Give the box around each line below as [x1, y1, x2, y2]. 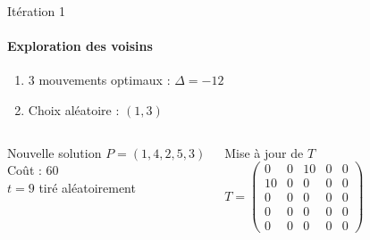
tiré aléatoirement [38, 178, 136, 196]
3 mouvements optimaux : [28, 70, 171, 89]
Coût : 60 [7, 161, 59, 179]
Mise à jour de [224, 143, 304, 161]
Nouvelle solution [7, 143, 102, 161]
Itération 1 [7, 2, 65, 20]
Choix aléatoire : [28, 100, 120, 119]
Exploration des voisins [7, 37, 153, 55]
